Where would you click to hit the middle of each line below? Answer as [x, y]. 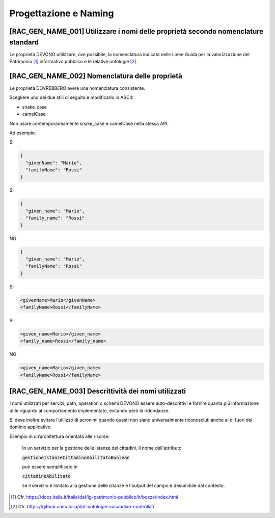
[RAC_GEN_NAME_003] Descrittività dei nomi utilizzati [98, 391]
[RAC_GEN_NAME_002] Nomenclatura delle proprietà [96, 76]
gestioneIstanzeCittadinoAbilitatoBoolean [76, 457]
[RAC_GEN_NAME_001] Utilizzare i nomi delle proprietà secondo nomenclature [136, 31]
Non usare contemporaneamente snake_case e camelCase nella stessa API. [89, 123]
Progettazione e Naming [62, 13]
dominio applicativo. [31, 427]
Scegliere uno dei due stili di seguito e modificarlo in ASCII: [71, 97]
